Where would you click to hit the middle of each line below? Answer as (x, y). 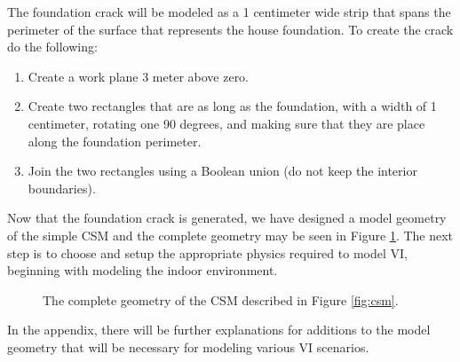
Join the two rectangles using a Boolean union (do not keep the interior (222, 171)
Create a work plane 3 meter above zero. (139, 76)
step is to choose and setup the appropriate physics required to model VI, (207, 252)
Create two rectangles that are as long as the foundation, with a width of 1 (232, 106)
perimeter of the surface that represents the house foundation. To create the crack (230, 29)
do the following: (52, 47)
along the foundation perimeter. (115, 141)
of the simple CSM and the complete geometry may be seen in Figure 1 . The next (230, 235)
